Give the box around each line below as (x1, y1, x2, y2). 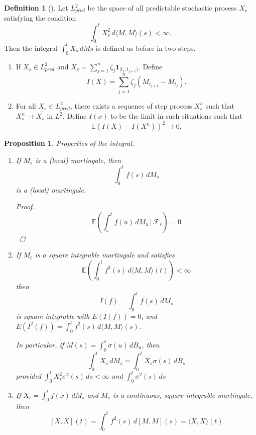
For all (16, 100, 36, 111)
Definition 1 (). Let (4, 3, 68, 13)
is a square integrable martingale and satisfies (35, 249, 175, 260)
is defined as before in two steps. (95, 42, 196, 53)
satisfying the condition (4, 13, 76, 23)
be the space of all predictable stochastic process (87, 3, 237, 13)
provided (16, 371, 42, 381)
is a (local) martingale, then (35, 154, 121, 165)
